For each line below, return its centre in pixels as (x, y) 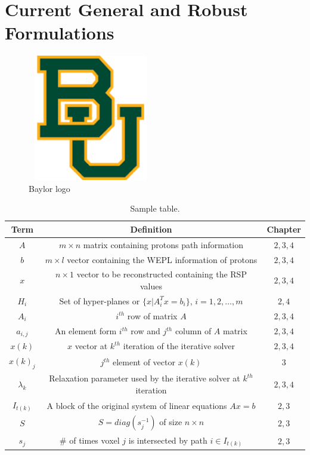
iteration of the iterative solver (179, 346)
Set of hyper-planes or (100, 300)
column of (193, 331)
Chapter (284, 229)
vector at (91, 346)
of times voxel (94, 440)
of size (171, 422)
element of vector (144, 362)
